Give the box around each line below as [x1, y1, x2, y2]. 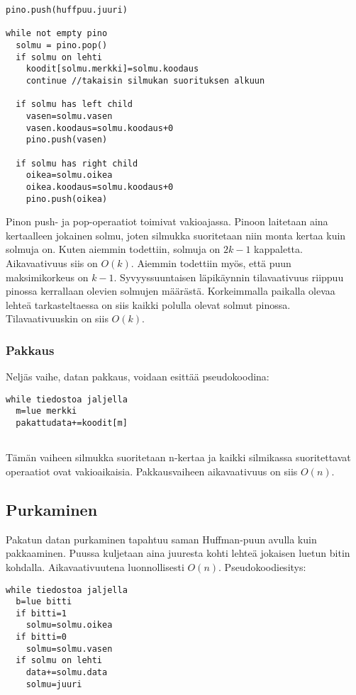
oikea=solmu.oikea [26, 170, 113, 181]
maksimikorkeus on [6, 269, 89, 284]
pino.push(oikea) [26, 193, 108, 204]
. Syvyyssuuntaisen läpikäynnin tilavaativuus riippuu [113, 269, 344, 284]
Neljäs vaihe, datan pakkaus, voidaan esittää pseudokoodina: [6, 369, 269, 384]
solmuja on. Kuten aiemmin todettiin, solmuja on [6, 242, 221, 256]
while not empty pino [6, 28, 108, 39]
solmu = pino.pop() [16, 40, 108, 50]
